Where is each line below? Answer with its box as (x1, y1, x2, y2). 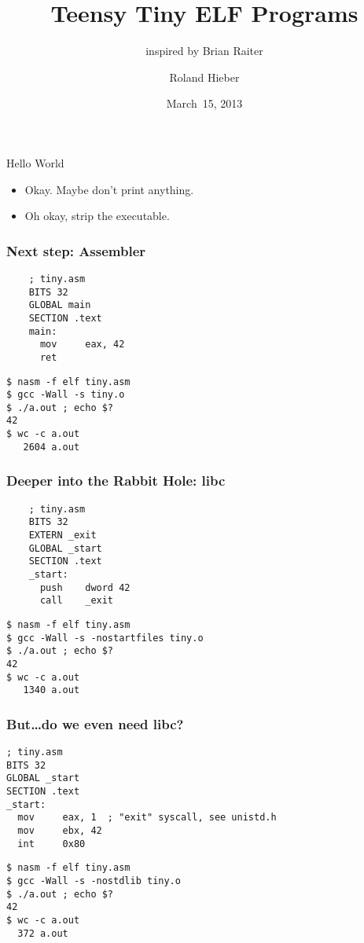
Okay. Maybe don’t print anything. (24, 181, 194, 197)
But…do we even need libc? (6, 714, 184, 733)
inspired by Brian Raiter (145, 42, 263, 59)
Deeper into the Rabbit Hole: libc (6, 471, 226, 490)
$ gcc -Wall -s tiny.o (6, 389, 125, 401)
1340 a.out (23, 684, 80, 696)
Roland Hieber (169, 68, 240, 85)
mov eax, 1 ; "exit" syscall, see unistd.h (17, 812, 277, 824)
